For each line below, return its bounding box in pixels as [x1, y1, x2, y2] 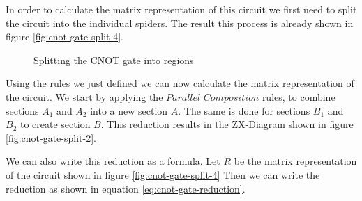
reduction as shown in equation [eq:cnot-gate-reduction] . [6, 181, 246, 195]
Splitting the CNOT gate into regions [33, 52, 194, 67]
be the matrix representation [234, 154, 357, 168]
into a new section [90, 103, 168, 118]
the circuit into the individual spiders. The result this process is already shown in [6, 15, 354, 30]
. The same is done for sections [178, 103, 310, 118]
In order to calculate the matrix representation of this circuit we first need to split [6, 2, 357, 16]
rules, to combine [262, 89, 335, 104]
